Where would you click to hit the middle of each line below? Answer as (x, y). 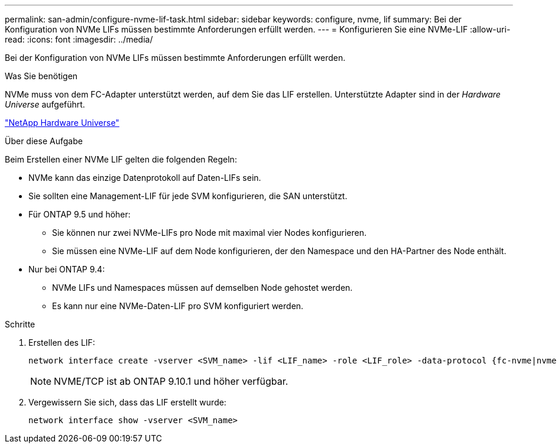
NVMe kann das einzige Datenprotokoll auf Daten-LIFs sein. (145, 178)
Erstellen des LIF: (62, 343)
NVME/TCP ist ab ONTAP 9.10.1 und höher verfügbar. (171, 381)
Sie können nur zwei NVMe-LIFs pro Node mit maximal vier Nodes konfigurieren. (209, 233)
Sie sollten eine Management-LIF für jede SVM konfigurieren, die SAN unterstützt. (188, 196)
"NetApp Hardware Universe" (62, 123)
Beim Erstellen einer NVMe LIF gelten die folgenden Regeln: (121, 159)
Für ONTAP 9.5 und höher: (80, 214)
